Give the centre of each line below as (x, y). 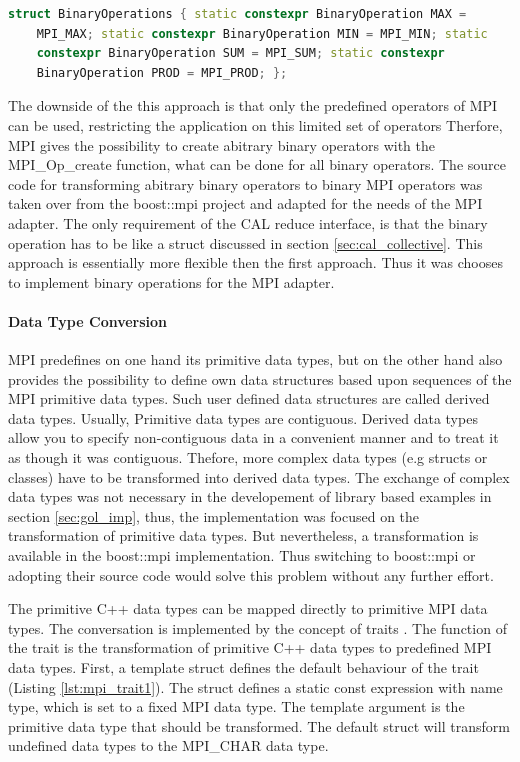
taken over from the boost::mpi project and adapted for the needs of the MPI (245, 203)
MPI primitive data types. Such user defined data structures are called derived (249, 398)
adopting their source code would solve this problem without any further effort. (251, 574)
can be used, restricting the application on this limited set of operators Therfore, (255, 124)
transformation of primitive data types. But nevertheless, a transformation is (243, 535)
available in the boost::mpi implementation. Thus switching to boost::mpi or (242, 555)
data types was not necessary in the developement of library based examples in (250, 496)
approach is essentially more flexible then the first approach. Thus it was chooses (256, 262)
